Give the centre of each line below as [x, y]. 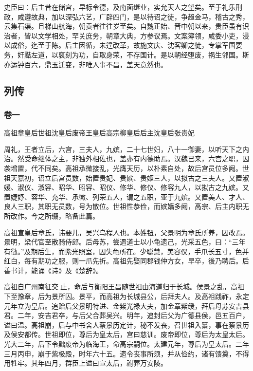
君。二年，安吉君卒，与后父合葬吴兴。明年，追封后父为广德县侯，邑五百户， [126, 315]
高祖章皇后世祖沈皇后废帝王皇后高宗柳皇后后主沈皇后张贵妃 [99, 133]
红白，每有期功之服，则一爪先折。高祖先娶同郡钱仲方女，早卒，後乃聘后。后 [126, 261]
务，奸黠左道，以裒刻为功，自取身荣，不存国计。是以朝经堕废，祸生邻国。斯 [126, 54]
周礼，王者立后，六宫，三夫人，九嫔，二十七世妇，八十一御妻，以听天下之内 [126, 149]
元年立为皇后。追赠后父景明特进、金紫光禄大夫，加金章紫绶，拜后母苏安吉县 [126, 306]
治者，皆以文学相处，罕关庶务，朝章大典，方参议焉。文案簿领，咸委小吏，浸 [126, 35]
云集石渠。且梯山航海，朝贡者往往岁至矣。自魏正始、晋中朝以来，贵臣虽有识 [126, 26]
